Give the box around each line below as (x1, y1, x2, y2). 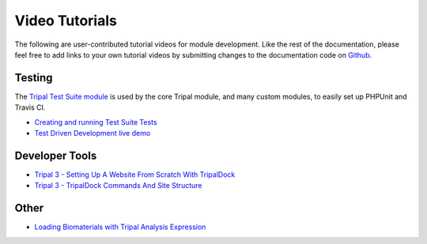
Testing (14, 71, 53, 84)
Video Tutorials (14, 12, 118, 29)
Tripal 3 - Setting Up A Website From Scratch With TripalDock (34, 170, 236, 179)
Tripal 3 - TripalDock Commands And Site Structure (34, 181, 202, 190)
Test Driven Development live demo (34, 129, 151, 138)
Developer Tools (14, 148, 97, 162)
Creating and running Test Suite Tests (34, 117, 157, 126)
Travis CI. (14, 103, 46, 112)
